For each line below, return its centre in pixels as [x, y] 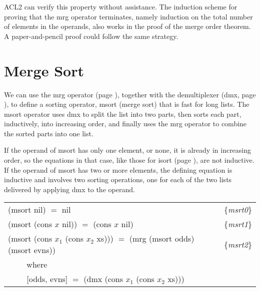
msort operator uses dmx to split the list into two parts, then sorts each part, [123, 114]
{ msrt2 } [238, 244]
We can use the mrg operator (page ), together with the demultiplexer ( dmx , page [130, 94]
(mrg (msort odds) [162, 239]
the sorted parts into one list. [49, 133]
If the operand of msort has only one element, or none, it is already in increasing [128, 150]
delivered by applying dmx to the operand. [69, 189]
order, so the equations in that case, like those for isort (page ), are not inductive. [129, 160]
